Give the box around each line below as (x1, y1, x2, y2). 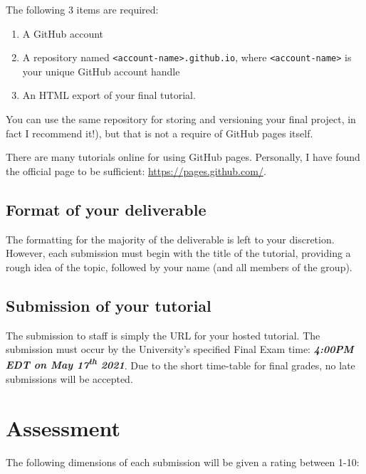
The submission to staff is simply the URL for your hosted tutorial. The (6, 327, 320, 342)
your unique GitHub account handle (22, 63, 180, 78)
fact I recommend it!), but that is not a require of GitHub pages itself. (6, 125, 313, 140)
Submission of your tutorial (6, 294, 211, 316)
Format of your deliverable (6, 198, 206, 220)
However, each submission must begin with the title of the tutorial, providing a (6, 246, 351, 260)
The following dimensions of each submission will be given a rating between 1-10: (6, 454, 360, 469)
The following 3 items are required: (6, 2, 159, 16)
